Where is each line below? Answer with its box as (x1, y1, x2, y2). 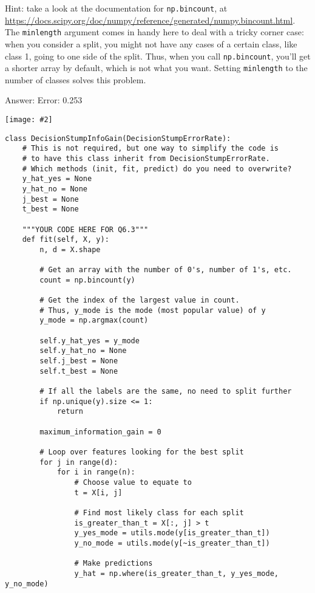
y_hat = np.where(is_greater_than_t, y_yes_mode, (74, 569, 279, 578)
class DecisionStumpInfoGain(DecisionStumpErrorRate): (5, 134, 231, 143)
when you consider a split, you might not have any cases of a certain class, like (5, 37, 297, 50)
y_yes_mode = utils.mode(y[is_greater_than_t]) (74, 529, 270, 538)
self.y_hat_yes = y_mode (39, 336, 140, 345)
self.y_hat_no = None (39, 346, 127, 355)
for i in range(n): (56, 468, 135, 477)
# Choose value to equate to (74, 478, 192, 487)
